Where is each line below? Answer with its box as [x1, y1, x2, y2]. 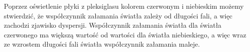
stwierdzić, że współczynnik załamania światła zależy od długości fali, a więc [4, 10, 232, 20]
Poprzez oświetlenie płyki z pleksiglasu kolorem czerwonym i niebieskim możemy [4, 1, 244, 11]
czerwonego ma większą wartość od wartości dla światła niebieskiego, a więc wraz [4, 29, 247, 39]
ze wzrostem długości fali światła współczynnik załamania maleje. [4, 39, 200, 49]
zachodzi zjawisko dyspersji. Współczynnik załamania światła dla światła [4, 20, 222, 30]
